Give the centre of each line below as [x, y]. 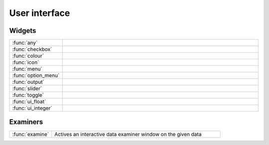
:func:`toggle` [28, 95]
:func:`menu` [27, 69]
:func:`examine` [31, 134]
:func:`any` [25, 43]
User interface [40, 13]
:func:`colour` [28, 56]
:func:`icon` [26, 62]
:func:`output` [28, 82]
